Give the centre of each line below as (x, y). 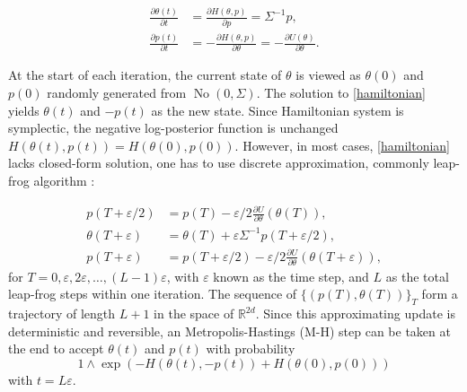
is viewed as (328, 75)
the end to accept (56, 348)
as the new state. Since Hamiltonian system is (278, 110)
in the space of (194, 314)
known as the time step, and (291, 276)
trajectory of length (62, 314)
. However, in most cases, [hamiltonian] (343, 145)
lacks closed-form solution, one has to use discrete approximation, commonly (219, 163)
